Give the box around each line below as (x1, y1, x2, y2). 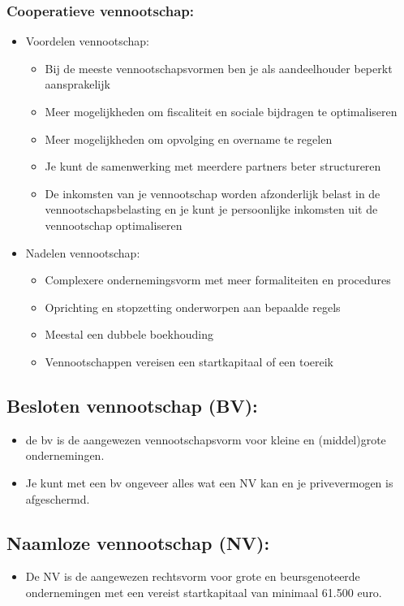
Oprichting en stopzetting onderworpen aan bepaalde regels (45, 298, 341, 315)
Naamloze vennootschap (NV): (6, 530, 270, 555)
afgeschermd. (25, 490, 90, 507)
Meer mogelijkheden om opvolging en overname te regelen (45, 130, 333, 147)
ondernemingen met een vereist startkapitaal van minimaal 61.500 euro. (25, 583, 382, 600)
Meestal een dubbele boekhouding (45, 326, 213, 343)
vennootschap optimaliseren (45, 216, 183, 233)
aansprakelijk (45, 76, 110, 93)
